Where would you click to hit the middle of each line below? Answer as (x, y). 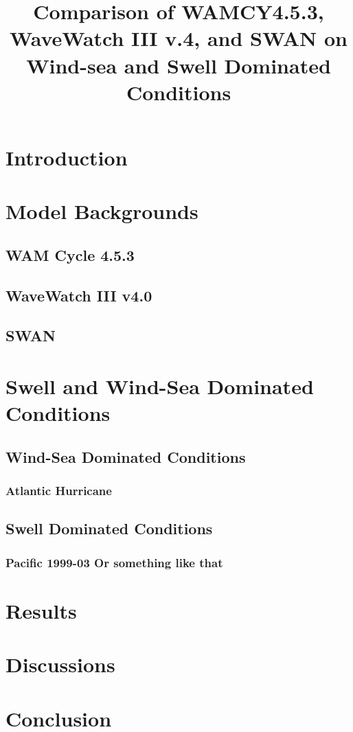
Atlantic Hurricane (59, 491)
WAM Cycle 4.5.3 (70, 254)
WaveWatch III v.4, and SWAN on (179, 38)
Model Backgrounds (102, 211)
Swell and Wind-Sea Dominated (160, 386)
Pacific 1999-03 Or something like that (114, 562)
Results (41, 610)
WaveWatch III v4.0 (79, 295)
